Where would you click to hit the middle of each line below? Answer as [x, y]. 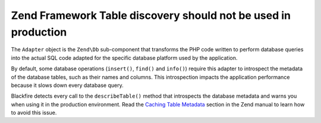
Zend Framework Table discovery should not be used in [151, 15]
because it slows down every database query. [67, 85]
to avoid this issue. [34, 113]
